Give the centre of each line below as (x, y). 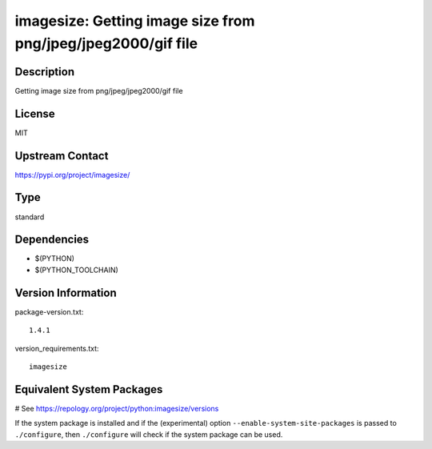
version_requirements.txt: (57, 348)
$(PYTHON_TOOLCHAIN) (77, 270)
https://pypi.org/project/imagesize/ (72, 174)
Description (45, 72)
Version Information (66, 293)
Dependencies (52, 240)
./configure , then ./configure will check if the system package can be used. (149, 434)
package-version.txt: (49, 311)
